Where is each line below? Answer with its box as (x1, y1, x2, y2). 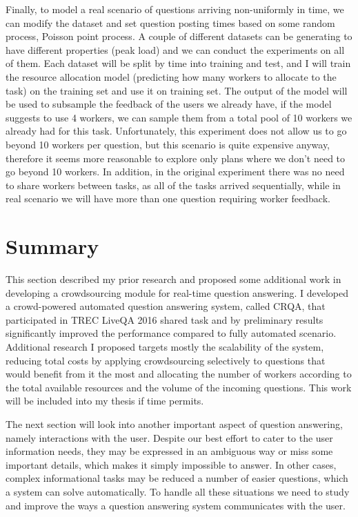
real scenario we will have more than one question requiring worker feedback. (6, 191, 330, 206)
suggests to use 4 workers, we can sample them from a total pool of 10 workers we (6, 110, 352, 124)
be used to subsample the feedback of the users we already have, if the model (6, 97, 332, 111)
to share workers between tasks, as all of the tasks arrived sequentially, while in (6, 177, 341, 192)
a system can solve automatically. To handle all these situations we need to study (6, 484, 350, 498)
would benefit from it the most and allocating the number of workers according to (6, 367, 352, 381)
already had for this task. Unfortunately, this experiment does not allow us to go (6, 124, 347, 138)
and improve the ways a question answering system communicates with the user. (6, 498, 346, 512)
